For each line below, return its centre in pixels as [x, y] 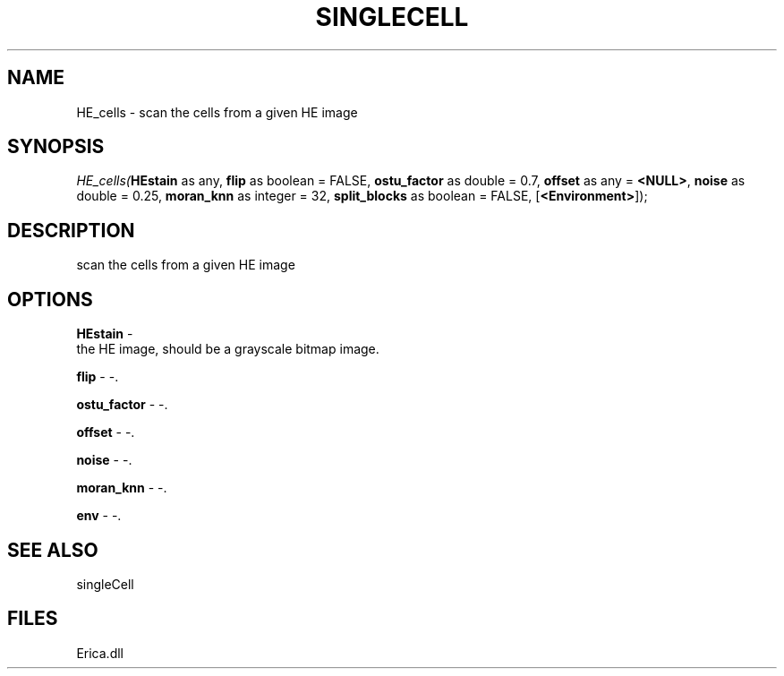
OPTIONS [50, 299]
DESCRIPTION [71, 230]
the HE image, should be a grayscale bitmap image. [228, 349]
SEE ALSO [53, 550]
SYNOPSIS [56, 147]
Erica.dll [100, 653]
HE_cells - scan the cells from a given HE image [217, 112]
